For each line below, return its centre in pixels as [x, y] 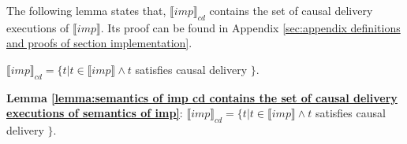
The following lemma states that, [86, 10]
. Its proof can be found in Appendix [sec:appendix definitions [250, 27]
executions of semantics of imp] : [95, 113]
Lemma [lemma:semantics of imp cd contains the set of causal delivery [202, 97]
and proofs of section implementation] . [99, 43]
